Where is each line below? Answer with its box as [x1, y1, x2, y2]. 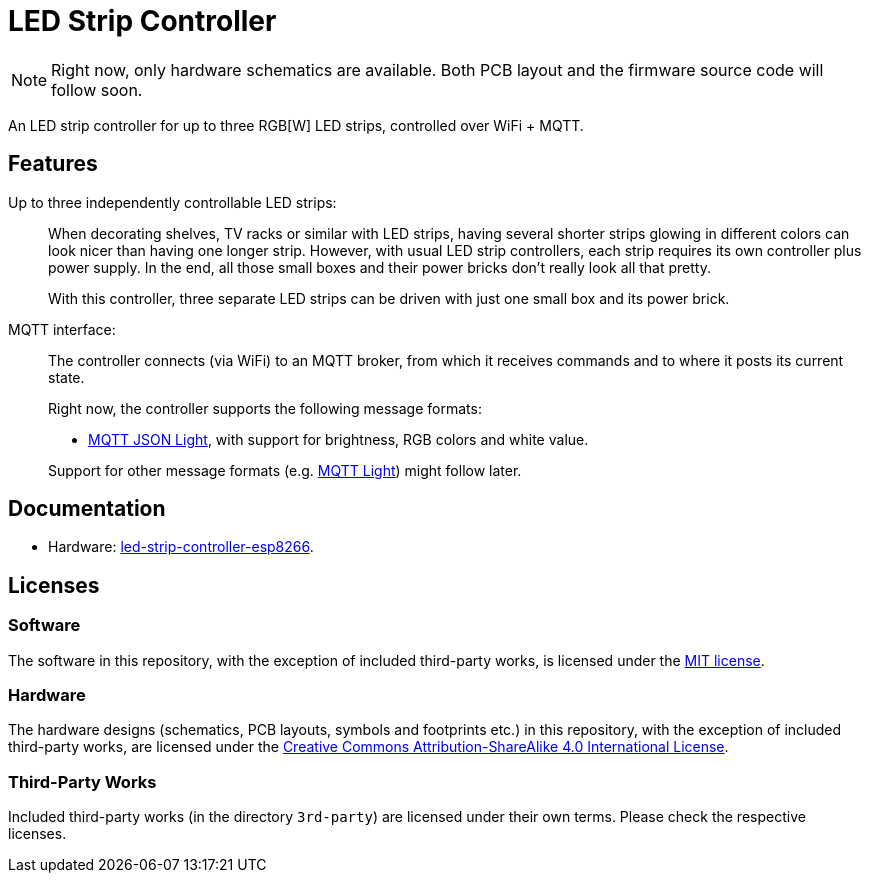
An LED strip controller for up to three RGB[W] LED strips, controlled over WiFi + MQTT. [8, 116, 584, 134]
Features [8, 151, 98, 177]
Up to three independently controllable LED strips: [8, 193, 337, 211]
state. [48, 368, 85, 386]
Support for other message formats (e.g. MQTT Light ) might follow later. [48, 461, 522, 479]
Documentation [8, 496, 166, 522]
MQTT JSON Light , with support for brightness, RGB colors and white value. [88, 430, 589, 448]
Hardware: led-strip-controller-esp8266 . [48, 538, 314, 556]
